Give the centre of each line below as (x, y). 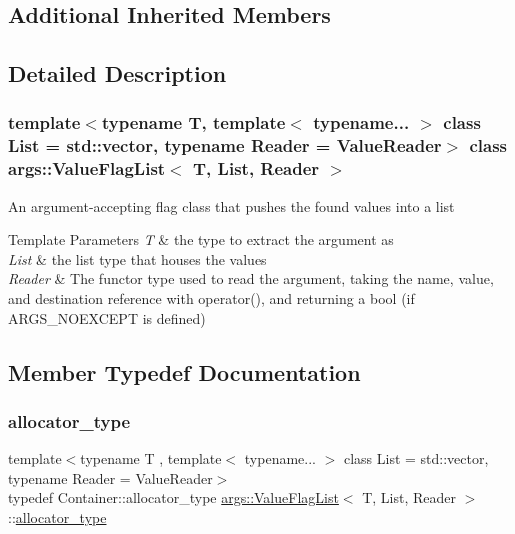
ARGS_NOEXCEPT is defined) (107, 317)
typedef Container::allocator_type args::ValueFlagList (173, 497)
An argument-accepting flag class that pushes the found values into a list (231, 205)
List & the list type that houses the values (137, 258)
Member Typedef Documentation (184, 371)
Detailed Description (117, 73)
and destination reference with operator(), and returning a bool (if (211, 298)
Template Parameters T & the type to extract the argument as (201, 239)
